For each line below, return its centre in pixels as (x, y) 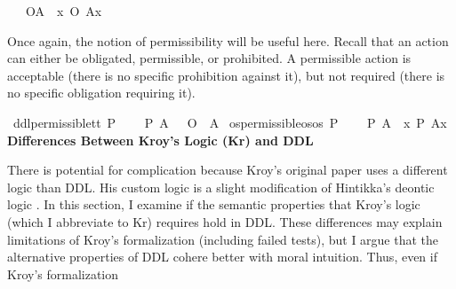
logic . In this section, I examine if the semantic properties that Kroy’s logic (214, 204)
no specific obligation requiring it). (101, 93)
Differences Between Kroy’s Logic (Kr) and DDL (160, 140)
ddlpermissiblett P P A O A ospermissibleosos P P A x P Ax (230, 122)
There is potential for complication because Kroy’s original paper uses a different (228, 170)
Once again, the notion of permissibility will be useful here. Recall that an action (228, 40)
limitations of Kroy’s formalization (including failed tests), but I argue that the (223, 239)
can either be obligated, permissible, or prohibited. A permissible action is (209, 58)
